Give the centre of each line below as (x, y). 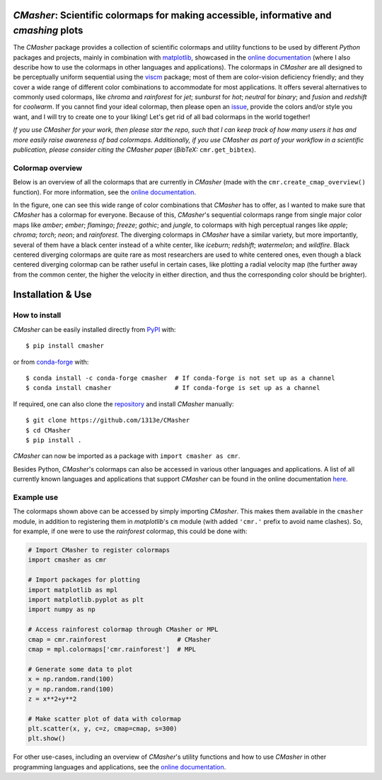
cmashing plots (48, 31)
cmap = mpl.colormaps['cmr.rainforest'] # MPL (112, 649)
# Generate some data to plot (80, 669)
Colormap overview (48, 168)
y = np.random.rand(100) (71, 689)
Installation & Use (52, 295)
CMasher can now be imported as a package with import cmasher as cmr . (127, 456)
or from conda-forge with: (51, 362)
